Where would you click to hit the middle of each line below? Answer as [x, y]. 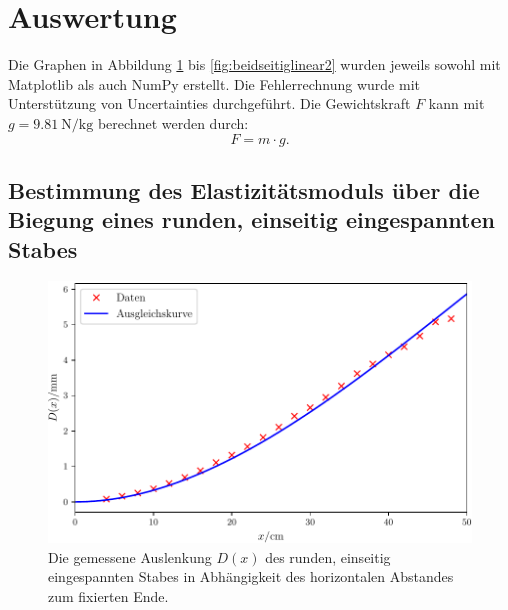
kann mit [456, 103]
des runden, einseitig [328, 556]
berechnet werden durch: [173, 122]
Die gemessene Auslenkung [130, 556]
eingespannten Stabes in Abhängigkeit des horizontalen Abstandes [251, 576]
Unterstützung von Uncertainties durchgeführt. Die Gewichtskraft [209, 103]
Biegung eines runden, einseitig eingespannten [251, 219]
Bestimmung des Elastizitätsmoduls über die [244, 189]
